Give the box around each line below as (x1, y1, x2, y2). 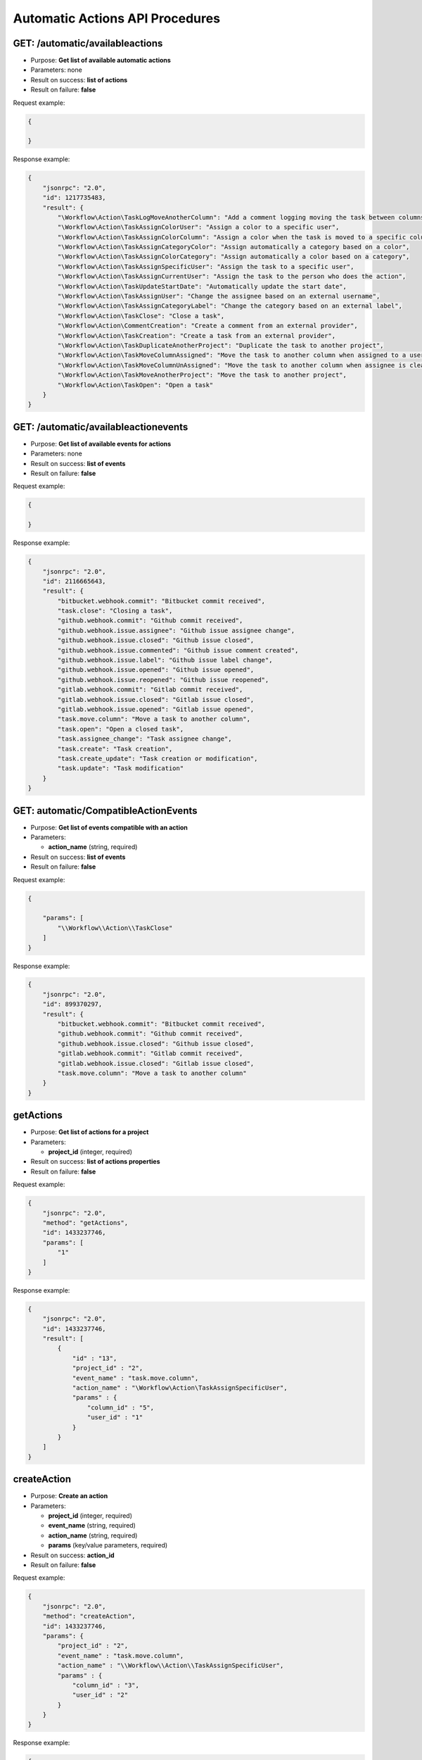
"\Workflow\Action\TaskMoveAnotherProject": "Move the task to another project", (57, 371, 347, 379)
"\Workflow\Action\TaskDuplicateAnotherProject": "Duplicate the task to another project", (57, 341, 384, 349)
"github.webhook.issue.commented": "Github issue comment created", (57, 646, 299, 654)
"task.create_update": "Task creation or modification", (57, 754, 258, 762)
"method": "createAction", (42, 1612, 136, 1621)
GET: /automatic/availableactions (13, 37, 163, 49)
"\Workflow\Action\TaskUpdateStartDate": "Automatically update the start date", (57, 282, 347, 290)
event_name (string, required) (48, 1521, 136, 1530)
